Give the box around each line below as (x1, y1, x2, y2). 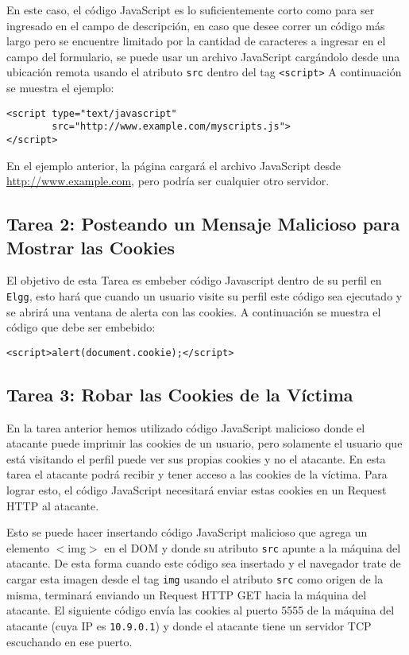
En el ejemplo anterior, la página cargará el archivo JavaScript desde (6, 157, 341, 173)
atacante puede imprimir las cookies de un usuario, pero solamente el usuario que (6, 435, 403, 452)
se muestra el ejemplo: (6, 79, 114, 96)
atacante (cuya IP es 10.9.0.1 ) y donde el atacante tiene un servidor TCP (6, 617, 372, 634)
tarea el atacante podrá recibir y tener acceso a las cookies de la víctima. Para (6, 466, 388, 483)
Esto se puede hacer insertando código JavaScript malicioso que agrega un (6, 524, 368, 541)
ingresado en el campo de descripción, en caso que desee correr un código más (6, 17, 385, 33)
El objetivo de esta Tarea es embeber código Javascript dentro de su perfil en (6, 272, 382, 289)
